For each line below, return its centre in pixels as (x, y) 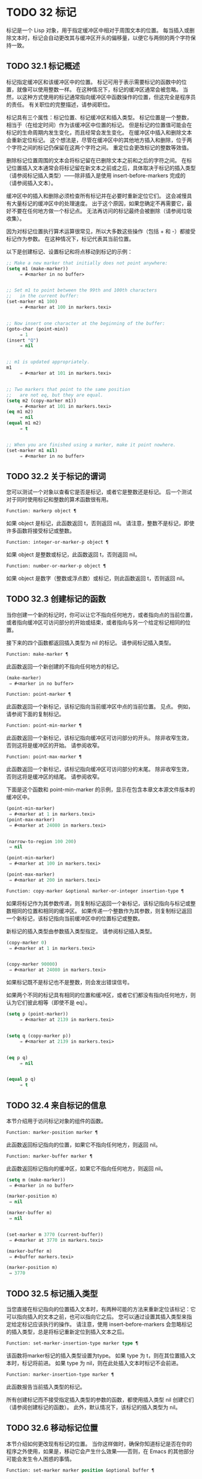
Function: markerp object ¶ (41, 511)
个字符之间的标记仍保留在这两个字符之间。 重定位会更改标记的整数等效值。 (99, 147)
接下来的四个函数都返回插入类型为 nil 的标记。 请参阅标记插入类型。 (90, 643)
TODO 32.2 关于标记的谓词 (56, 476)
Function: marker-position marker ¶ (52, 1132)
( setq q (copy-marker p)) (38, 1035)
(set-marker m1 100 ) (32, 302)
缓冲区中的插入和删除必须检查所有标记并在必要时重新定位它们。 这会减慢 (96, 196)
